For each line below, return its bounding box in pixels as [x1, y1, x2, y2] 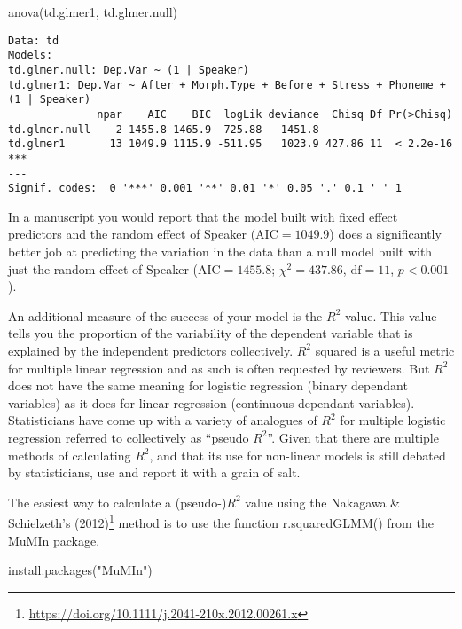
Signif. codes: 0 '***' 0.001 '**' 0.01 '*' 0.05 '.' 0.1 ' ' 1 [8, 182, 402, 195]
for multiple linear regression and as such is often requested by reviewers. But [8, 358, 430, 377]
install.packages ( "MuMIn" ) [8, 561, 153, 579]
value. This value [344, 306, 437, 325]
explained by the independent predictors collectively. [8, 341, 294, 359]
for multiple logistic [340, 411, 446, 429]
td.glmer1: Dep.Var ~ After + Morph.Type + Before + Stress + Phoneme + [8, 78, 446, 91]
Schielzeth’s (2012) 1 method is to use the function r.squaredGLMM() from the [8, 511, 434, 531]
